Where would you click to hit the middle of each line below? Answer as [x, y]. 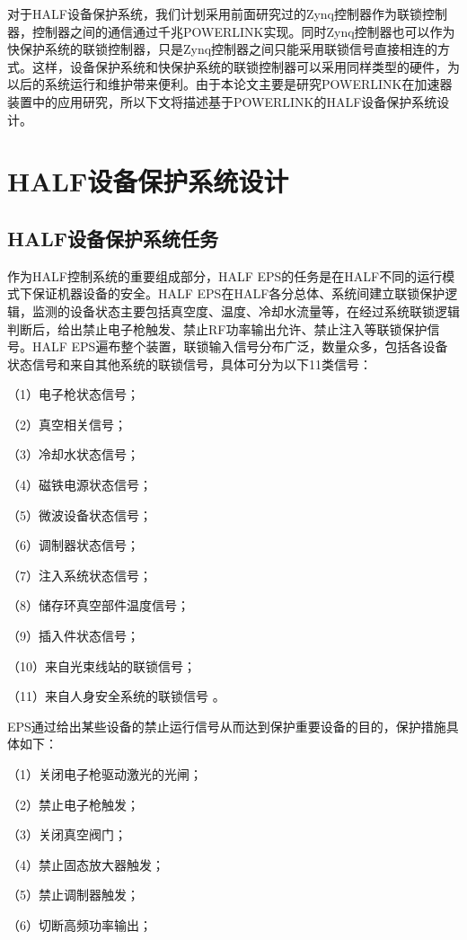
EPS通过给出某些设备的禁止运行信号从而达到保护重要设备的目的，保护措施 [227, 726]
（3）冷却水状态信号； [73, 454]
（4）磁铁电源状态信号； [79, 485]
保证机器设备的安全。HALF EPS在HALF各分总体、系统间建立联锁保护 [238, 293]
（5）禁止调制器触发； [73, 895]
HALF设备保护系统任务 [113, 238]
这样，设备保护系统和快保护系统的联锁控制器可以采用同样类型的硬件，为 [246, 66]
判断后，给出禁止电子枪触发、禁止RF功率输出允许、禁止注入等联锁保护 [217, 328]
